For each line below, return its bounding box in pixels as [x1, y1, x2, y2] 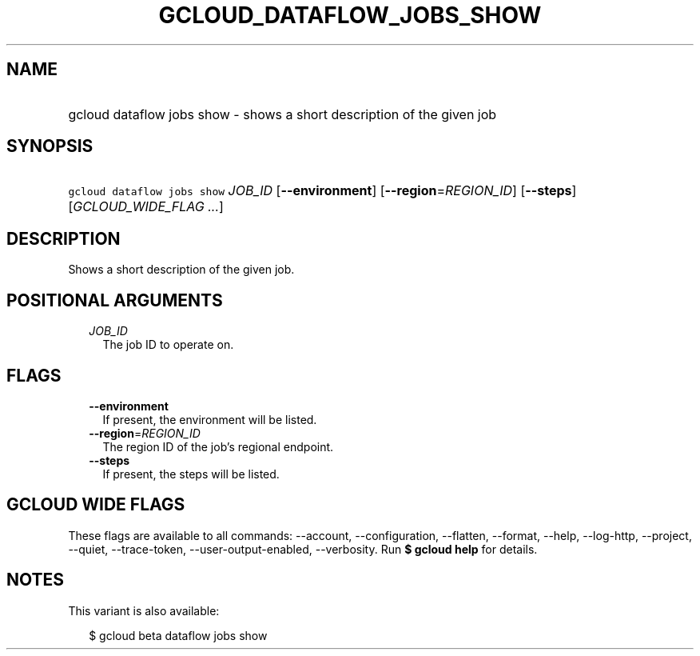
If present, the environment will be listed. [102, 412, 317, 426]
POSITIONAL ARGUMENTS [6, 290, 223, 310]
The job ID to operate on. [102, 338, 234, 352]
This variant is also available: [68, 603, 220, 618]
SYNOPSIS [6, 136, 93, 157]
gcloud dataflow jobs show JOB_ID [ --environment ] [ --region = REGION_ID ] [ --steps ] [68, 182, 577, 199]
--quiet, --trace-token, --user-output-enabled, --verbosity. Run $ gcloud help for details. [68, 542, 538, 556]
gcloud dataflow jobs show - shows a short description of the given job [68, 106, 497, 122]
